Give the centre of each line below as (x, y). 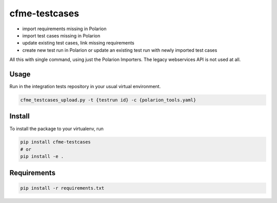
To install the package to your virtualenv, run (56, 129)
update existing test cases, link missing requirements (78, 43)
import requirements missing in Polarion (64, 29)
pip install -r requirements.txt (62, 188)
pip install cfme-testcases (55, 142)
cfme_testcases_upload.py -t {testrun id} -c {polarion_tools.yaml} (108, 100)
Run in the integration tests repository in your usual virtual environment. (85, 87)
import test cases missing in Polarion (61, 35)
